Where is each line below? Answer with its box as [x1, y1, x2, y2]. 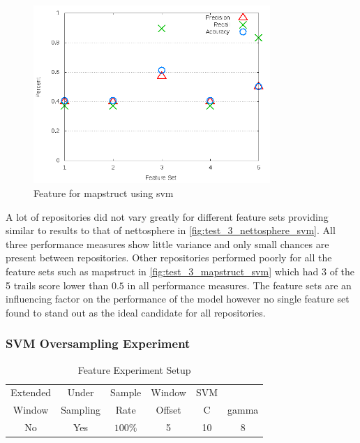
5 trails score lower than [6, 277, 109, 292]
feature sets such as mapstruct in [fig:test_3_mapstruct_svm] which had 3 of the [6, 263, 355, 278]
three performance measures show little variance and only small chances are [6, 236, 329, 251]
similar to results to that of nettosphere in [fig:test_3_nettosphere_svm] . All [6, 223, 336, 238]
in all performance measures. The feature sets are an [127, 277, 352, 292]
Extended [10, 385, 52, 400]
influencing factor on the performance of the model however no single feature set [6, 291, 350, 306]
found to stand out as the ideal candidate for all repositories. [6, 305, 266, 319]
